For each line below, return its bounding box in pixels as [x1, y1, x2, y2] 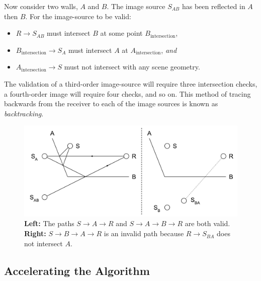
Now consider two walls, [4, 1, 78, 11]
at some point [100, 28, 143, 38]
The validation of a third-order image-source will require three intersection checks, [4, 78, 257, 89]
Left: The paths [24, 218, 74, 229]
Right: [24, 228, 46, 239]
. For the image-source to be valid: [25, 11, 131, 21]
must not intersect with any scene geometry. [64, 61, 200, 72]
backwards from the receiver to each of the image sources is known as [4, 98, 218, 109]
